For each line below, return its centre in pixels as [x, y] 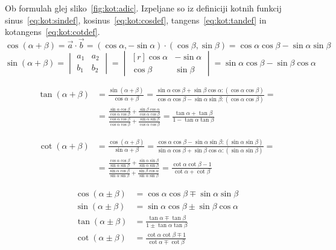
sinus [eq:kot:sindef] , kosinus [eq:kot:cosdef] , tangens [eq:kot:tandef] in [136, 20]
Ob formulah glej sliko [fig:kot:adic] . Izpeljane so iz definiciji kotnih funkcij [143, 8]
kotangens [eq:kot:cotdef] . [52, 32]
